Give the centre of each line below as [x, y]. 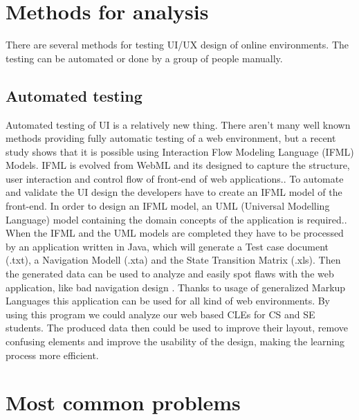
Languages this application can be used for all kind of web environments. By [168, 301]
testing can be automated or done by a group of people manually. [144, 58]
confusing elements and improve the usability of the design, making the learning [175, 341]
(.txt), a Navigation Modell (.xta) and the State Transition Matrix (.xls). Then [173, 260]
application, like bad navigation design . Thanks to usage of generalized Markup [176, 287]
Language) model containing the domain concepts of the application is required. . [176, 219]
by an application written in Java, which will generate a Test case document [167, 246]
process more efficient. [52, 355]
